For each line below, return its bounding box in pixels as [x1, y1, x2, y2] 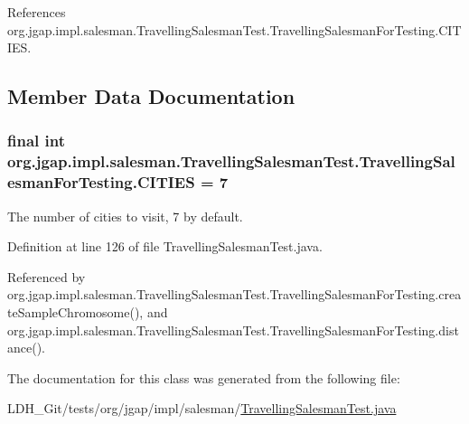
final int [7, 129, 65, 152]
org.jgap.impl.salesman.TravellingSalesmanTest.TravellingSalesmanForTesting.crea [7, 285, 462, 304]
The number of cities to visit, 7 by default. [7, 206, 243, 225]
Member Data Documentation [7, 82, 295, 110]
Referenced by [7, 267, 86, 286]
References [7, 3, 66, 21]
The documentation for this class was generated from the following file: [7, 368, 400, 387]
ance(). [7, 338, 45, 357]
